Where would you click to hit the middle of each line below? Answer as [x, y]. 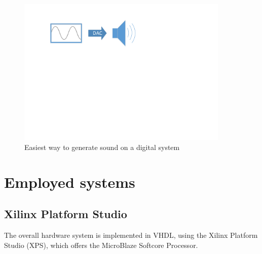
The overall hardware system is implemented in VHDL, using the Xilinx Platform [131, 235]
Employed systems [70, 182]
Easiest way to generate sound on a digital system [102, 147]
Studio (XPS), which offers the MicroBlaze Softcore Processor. [101, 245]
